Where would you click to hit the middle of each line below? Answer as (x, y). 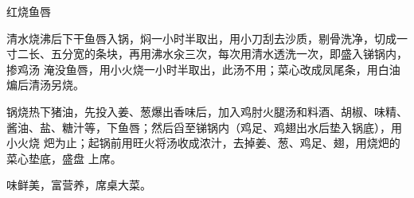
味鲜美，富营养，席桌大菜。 (79, 185)
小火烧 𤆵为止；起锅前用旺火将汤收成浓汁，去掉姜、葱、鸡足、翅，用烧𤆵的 (203, 143)
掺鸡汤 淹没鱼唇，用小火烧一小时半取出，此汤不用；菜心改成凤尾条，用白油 (203, 69)
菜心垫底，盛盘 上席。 (64, 158)
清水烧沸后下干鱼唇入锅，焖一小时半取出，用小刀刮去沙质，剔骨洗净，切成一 (207, 38)
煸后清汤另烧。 (45, 85)
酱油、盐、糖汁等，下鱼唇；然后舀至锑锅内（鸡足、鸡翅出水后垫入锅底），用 (204, 127)
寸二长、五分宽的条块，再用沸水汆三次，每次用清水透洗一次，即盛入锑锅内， (207, 54)
